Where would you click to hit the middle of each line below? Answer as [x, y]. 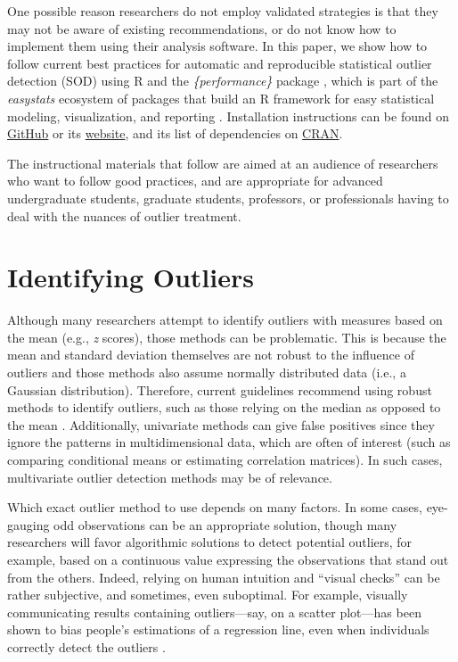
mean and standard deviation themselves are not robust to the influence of [211, 355]
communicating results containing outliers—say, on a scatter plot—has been [214, 612]
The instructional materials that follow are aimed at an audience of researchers [223, 163]
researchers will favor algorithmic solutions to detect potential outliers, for [210, 542]
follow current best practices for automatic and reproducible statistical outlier [220, 63]
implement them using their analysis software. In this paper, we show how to [217, 46]
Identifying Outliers [131, 277]
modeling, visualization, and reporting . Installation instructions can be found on [228, 116]
